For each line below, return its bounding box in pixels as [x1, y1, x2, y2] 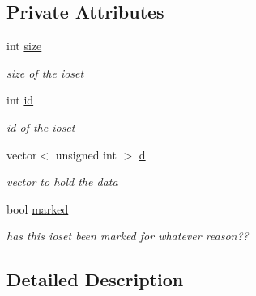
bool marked [6, 200, 69, 217]
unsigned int [55, 146, 117, 163]
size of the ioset [6, 64, 84, 81]
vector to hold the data [6, 173, 118, 190]
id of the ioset [6, 118, 75, 135]
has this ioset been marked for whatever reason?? [6, 227, 249, 244]
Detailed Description [6, 267, 184, 292]
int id [6, 91, 34, 108]
